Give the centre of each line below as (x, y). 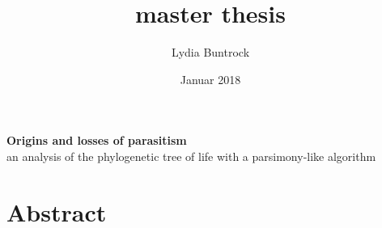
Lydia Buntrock (210, 52)
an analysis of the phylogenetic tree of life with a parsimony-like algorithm (191, 156)
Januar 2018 (210, 79)
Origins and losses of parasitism (97, 140)
